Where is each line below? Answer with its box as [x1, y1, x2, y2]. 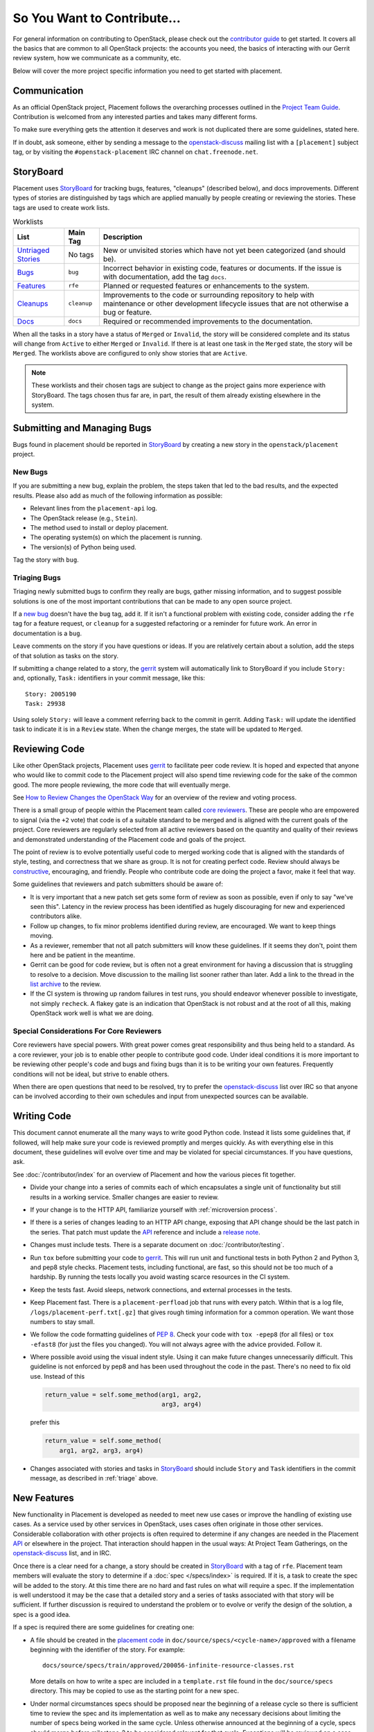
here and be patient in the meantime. [30, 951, 136, 959]
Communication [12, 85, 84, 96]
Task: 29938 [25, 700, 66, 708]
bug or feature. [103, 307, 152, 317]
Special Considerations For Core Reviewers [12, 1026, 162, 1036]
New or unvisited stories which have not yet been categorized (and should [103, 245, 346, 255]
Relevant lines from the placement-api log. [30, 504, 157, 513]
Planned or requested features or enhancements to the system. [103, 281, 310, 290]
